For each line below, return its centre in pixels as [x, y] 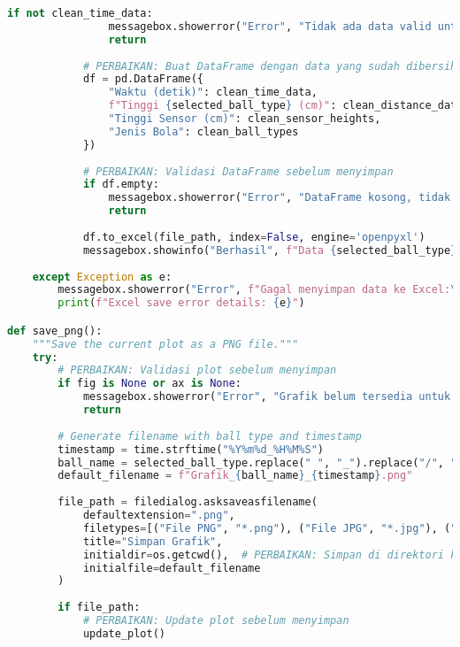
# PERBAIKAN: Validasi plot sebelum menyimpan [197, 370]
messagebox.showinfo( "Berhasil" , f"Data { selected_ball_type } [270, 250]
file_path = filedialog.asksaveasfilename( [188, 502]
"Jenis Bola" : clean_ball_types [203, 131]
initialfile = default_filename [172, 568]
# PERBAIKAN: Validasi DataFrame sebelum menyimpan [238, 171]
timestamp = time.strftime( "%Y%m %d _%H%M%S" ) [191, 449]
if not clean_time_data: [80, 13]
